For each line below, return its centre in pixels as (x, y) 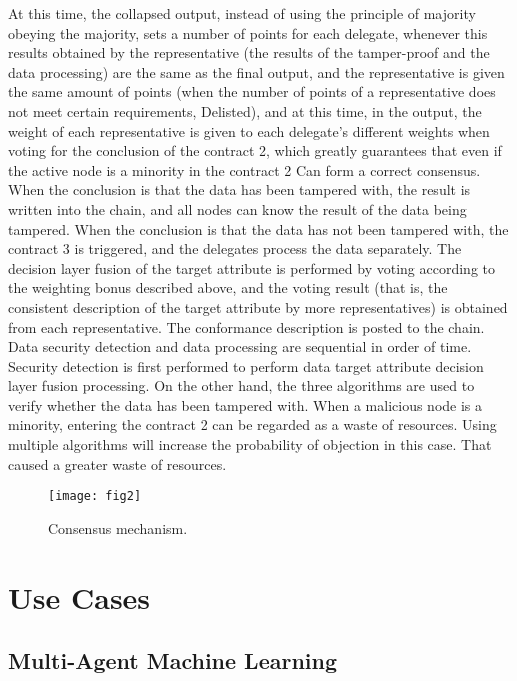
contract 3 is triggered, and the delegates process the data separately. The (235, 248)
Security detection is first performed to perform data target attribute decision (246, 365)
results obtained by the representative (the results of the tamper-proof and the (249, 52)
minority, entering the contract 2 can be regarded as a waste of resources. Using (252, 424)
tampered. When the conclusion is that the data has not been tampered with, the (258, 228)
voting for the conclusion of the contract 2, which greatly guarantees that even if (255, 150)
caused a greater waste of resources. (117, 463)
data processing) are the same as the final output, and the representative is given (256, 71)
